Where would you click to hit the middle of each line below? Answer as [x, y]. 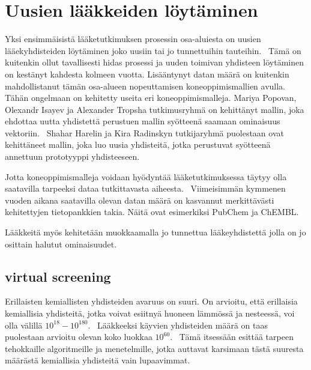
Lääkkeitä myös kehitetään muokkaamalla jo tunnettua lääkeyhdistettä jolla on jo [155, 232]
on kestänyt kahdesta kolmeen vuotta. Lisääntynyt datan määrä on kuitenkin [147, 74]
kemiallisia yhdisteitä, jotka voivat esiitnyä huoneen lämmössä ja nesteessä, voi [150, 313]
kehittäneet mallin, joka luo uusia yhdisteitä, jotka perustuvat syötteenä [138, 144]
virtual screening [58, 276]
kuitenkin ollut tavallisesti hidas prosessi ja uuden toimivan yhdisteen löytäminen [155, 62]
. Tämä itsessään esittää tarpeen [232, 337]
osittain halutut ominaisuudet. [61, 244]
